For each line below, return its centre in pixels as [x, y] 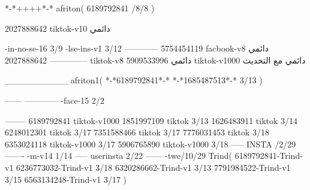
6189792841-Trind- [269, 156]
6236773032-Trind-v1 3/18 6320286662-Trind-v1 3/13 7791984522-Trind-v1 [154, 167]
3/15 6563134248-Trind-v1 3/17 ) [66, 179]
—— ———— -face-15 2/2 [55, 100]
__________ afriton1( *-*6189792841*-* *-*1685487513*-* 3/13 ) [134, 80]
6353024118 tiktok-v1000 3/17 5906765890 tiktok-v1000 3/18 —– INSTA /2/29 [151, 144]
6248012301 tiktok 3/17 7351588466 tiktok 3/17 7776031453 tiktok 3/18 [137, 132]
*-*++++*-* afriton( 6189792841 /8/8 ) [80, 8]
